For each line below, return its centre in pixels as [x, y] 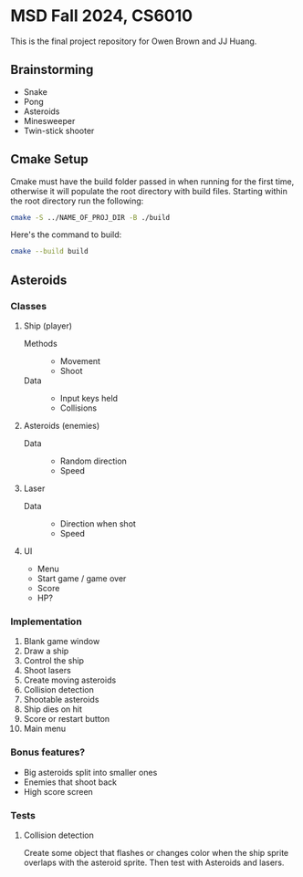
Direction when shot [98, 524]
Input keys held [89, 398]
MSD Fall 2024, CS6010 [102, 16]
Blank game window [62, 642]
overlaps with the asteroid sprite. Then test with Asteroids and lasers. [154, 862]
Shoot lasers [47, 671]
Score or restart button [67, 719]
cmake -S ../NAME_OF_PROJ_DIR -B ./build [90, 217]
